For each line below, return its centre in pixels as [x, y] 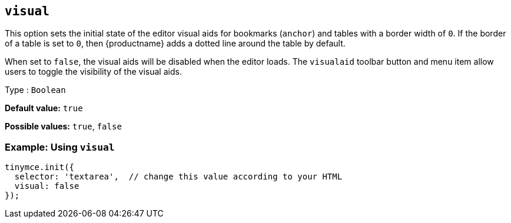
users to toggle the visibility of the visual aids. [93, 72]
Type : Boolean [35, 90]
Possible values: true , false [63, 127]
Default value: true [44, 108]
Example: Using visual [60, 147]
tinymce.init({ [40, 167]
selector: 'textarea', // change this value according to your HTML [178, 177]
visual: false [47, 186]
